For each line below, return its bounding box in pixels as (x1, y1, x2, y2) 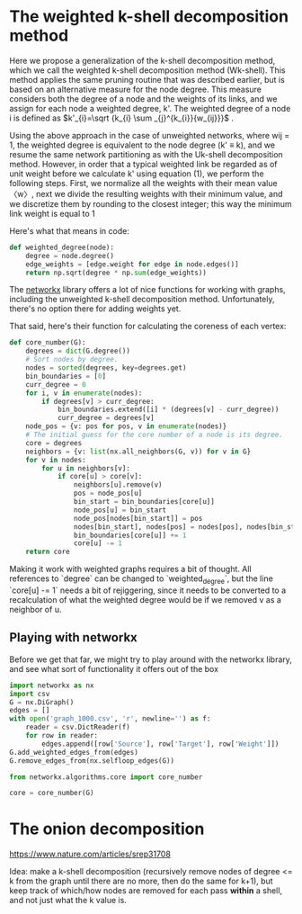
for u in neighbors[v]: (41, 463, 130, 473)
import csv (9, 689, 50, 698)
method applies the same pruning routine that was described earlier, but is (9, 74, 285, 85)
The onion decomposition (9, 819, 205, 839)
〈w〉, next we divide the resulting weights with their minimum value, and (9, 188, 283, 199)
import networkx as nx (9, 681, 94, 690)
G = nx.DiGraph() (9, 697, 75, 707)
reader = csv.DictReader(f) (25, 722, 130, 732)
